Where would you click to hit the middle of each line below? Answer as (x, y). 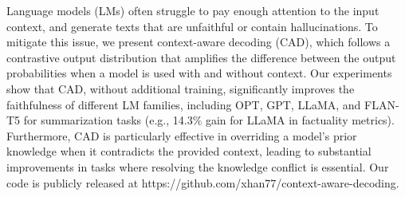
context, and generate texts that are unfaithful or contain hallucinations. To (192, 26)
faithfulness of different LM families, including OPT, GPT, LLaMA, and (184, 104)
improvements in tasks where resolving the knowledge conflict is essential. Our (198, 166)
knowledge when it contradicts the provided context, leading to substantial (189, 151)
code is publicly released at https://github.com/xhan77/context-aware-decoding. (203, 182)
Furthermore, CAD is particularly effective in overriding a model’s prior (182, 135)
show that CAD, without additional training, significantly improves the (181, 88)
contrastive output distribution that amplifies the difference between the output (201, 57)
